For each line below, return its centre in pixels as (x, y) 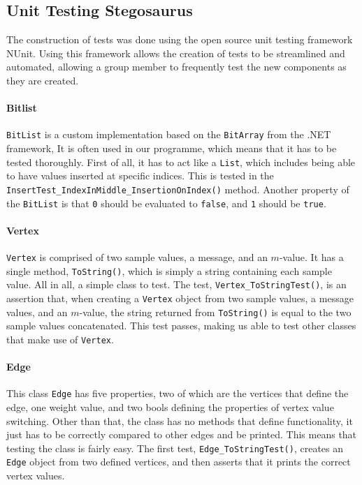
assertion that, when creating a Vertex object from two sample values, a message (180, 298)
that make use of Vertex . (60, 339)
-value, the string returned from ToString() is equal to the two (215, 312)
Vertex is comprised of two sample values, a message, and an (137, 256)
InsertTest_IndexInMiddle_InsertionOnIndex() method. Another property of (178, 189)
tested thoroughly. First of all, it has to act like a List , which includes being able (181, 162)
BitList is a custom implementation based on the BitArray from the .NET (169, 134)
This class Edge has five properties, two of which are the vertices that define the (178, 393)
